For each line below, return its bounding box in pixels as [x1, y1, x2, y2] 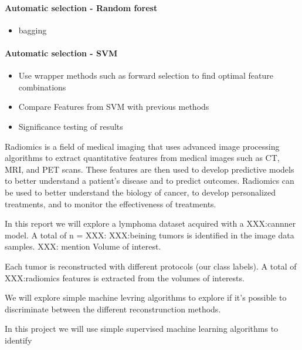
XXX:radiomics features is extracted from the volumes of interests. [5, 271, 245, 284]
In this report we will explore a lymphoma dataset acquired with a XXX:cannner [5, 217, 296, 230]
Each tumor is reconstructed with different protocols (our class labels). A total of [5, 260, 297, 272]
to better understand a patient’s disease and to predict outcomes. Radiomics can [5, 174, 294, 187]
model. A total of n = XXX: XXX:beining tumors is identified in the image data [5, 228, 294, 241]
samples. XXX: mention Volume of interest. [5, 240, 161, 253]
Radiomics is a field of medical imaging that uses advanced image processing [5, 140, 280, 152]
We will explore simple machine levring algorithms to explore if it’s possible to [5, 291, 287, 304]
